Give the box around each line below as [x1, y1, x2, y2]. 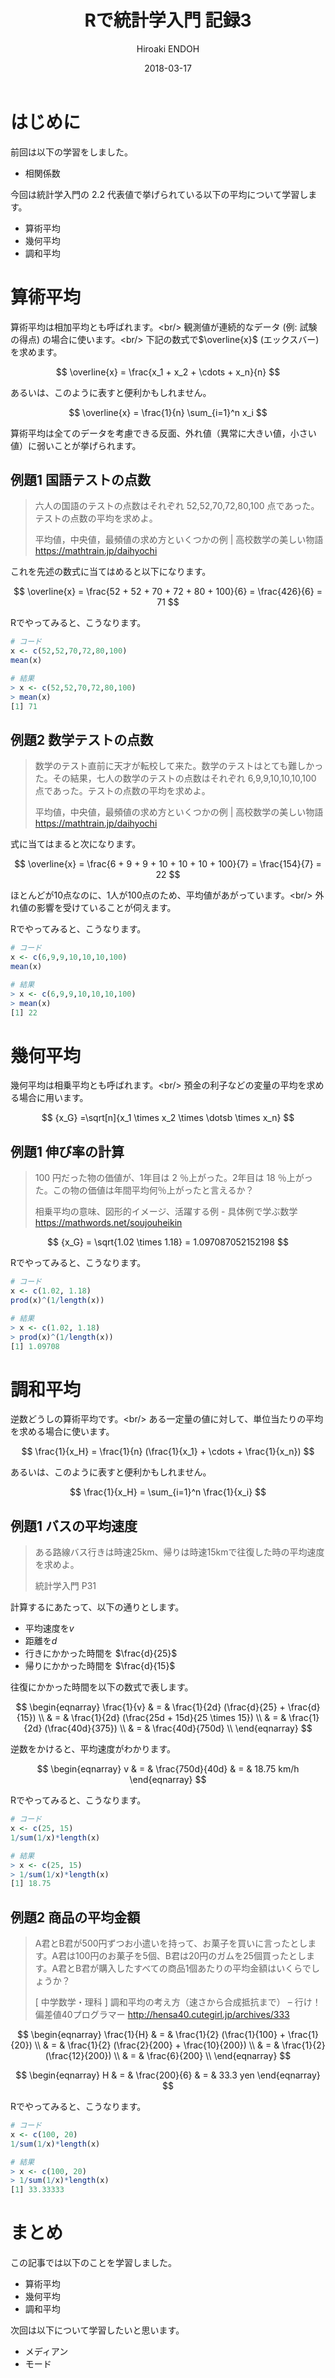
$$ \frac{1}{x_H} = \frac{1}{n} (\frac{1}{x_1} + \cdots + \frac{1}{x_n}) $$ [21, 1446, 315, 1458]
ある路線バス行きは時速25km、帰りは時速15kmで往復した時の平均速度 [34, 1546, 325, 1558]
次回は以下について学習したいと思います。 [10, 2324, 185, 2336]
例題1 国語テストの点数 [10, 472, 152, 489]
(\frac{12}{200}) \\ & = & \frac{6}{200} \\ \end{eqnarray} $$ [44, 2050, 292, 2062]
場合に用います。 [18, 1092, 89, 1104]
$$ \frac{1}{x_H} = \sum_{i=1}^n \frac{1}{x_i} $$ [69, 1486, 267, 1498]
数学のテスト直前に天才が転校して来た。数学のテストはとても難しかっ [34, 760, 324, 772]
